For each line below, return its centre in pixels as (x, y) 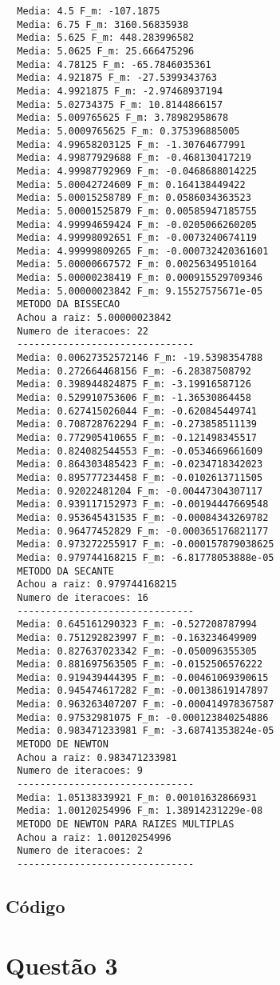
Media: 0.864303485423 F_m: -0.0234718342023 (140, 464)
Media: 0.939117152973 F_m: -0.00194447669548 (143, 505)
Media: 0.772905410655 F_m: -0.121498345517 (137, 438)
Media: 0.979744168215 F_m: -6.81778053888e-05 (146, 557)
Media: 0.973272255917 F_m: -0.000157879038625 (146, 545)
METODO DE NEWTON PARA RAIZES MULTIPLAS (126, 825)
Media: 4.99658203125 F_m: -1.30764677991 (131, 144)
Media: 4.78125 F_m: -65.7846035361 (114, 64)
